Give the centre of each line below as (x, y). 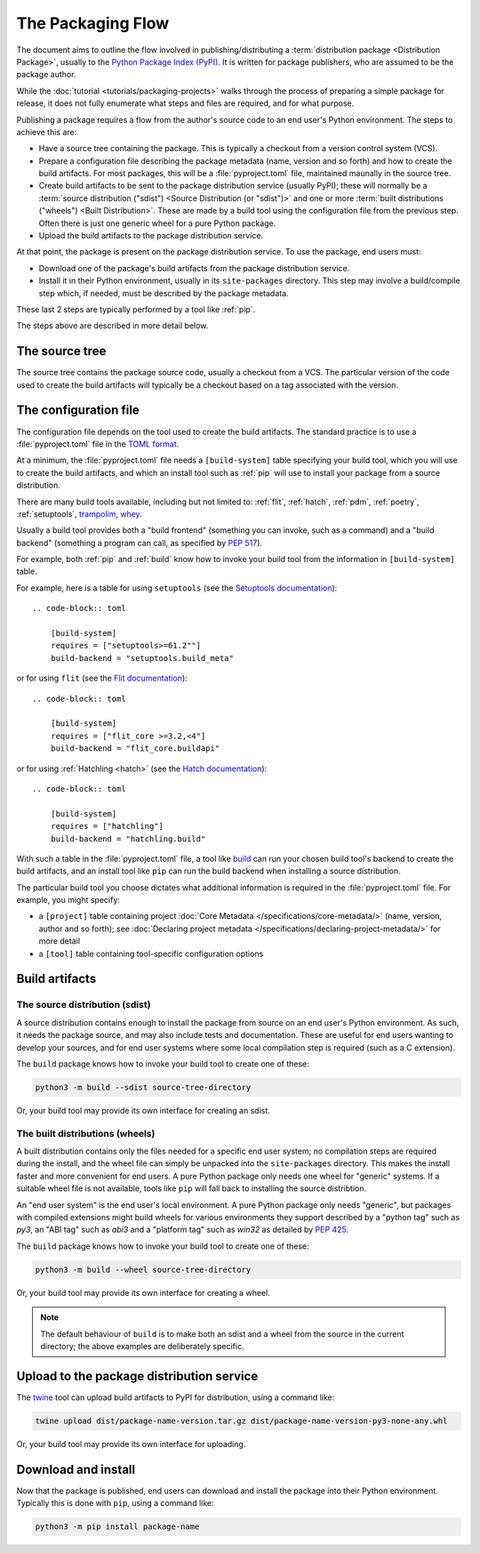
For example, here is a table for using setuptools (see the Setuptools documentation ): (177, 588)
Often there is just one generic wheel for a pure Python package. (157, 223)
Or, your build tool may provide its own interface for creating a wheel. (143, 1292)
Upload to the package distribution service (137, 1376)
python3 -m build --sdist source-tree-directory (143, 1087)
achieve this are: (47, 132)
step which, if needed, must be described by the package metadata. (164, 293)
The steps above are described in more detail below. (112, 326)
